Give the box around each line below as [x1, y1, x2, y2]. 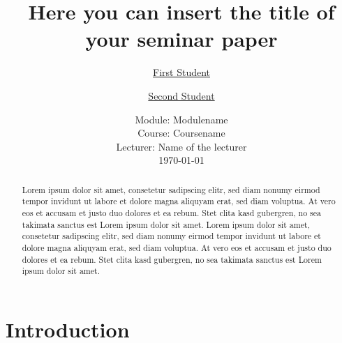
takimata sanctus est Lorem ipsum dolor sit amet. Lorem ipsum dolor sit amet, [22, 218, 310, 230]
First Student [153, 65, 210, 79]
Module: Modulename [135, 112, 228, 126]
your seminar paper [85, 24, 278, 53]
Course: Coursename [137, 125, 225, 140]
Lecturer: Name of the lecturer [116, 139, 247, 153]
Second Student [148, 88, 215, 102]
